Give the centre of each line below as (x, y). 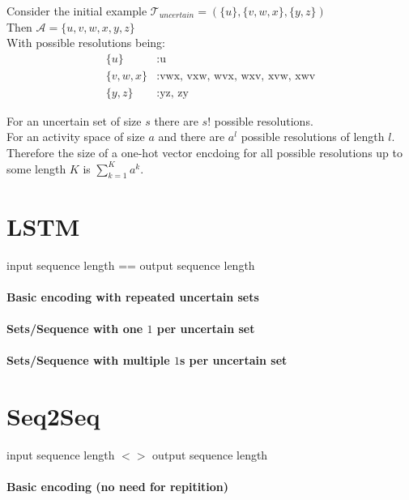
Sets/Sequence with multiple (88, 360)
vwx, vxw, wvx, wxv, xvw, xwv (238, 76)
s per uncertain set (233, 360)
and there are (192, 137)
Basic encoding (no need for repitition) (118, 487)
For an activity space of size (76, 137)
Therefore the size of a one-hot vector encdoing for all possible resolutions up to (205, 153)
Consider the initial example (77, 11)
